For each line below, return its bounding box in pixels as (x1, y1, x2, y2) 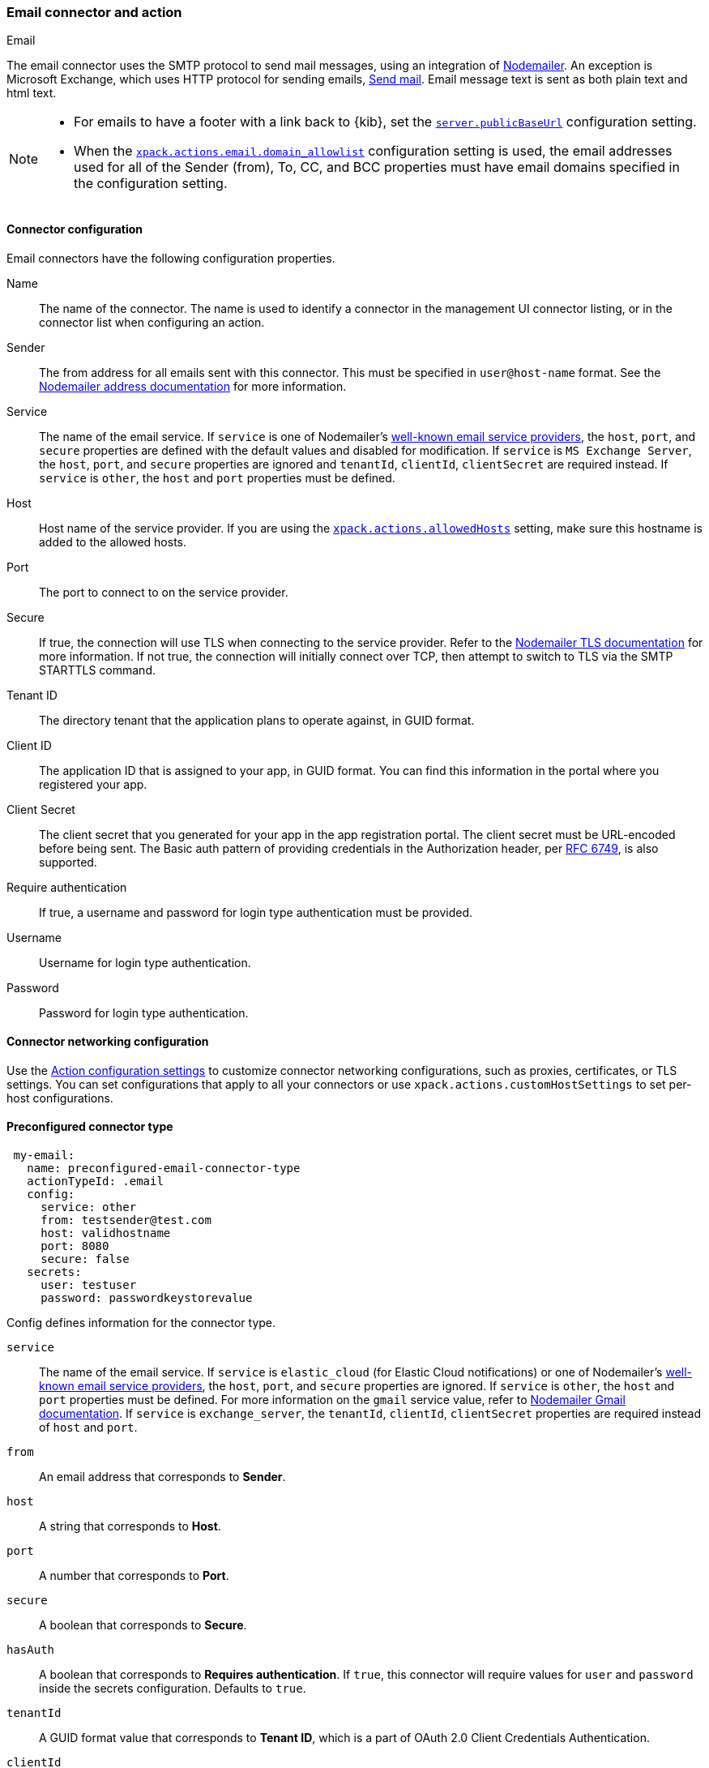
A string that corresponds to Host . (39, 1519, 221, 1534)
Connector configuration (6, 221, 143, 236)
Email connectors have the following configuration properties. (6, 250, 335, 265)
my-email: (13, 1149, 75, 1162)
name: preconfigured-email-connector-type (27, 1162, 301, 1175)
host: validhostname (41, 1226, 171, 1240)
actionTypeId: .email (27, 1175, 164, 1188)
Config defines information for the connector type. (6, 1316, 276, 1330)
